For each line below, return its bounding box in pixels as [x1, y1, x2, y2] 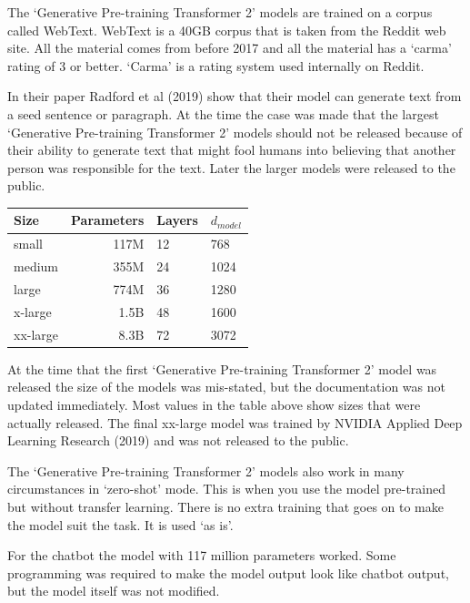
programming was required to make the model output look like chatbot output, [7, 563, 449, 582]
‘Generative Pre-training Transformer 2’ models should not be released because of [7, 122, 463, 141]
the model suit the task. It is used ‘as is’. [7, 515, 234, 534]
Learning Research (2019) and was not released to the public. [7, 431, 349, 450]
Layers [156, 210, 198, 230]
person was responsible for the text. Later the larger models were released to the [7, 158, 455, 177]
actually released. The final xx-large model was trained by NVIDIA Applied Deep [7, 413, 463, 432]
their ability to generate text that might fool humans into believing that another [7, 140, 456, 159]
